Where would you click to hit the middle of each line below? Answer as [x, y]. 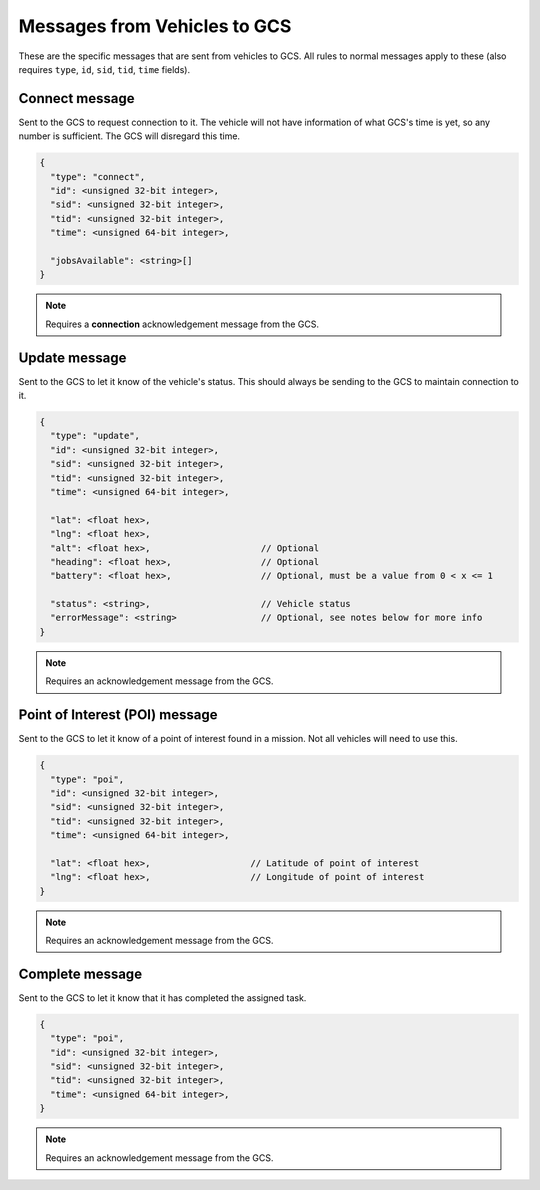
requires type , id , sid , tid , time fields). [104, 69]
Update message [72, 357]
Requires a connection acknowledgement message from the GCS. [182, 324]
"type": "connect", [98, 176]
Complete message [80, 973]
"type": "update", [95, 436]
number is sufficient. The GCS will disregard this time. [129, 136]
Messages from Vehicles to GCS [155, 26]
